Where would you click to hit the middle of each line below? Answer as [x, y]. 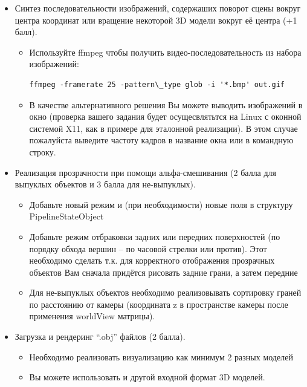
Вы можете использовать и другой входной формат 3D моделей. [147, 377]
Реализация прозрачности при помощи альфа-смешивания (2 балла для [146, 172]
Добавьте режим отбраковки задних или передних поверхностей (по [155, 236]
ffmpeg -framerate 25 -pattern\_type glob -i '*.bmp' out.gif [157, 84]
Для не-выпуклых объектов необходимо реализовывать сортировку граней [165, 292]
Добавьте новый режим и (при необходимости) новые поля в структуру [161, 204]
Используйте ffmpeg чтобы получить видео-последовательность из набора [165, 52]
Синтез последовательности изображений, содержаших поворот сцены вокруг [158, 8]
